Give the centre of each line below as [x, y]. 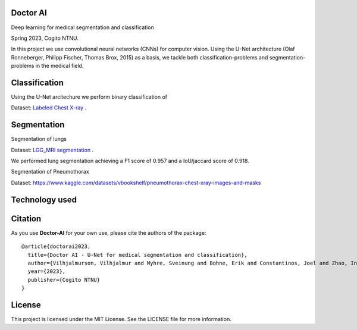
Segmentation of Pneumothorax [50, 172]
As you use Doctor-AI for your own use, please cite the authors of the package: [109, 232]
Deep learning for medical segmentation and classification [82, 27]
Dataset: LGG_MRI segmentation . [52, 150]
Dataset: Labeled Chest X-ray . [49, 108]
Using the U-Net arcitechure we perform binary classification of [89, 97]
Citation [26, 219]
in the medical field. [59, 66]
